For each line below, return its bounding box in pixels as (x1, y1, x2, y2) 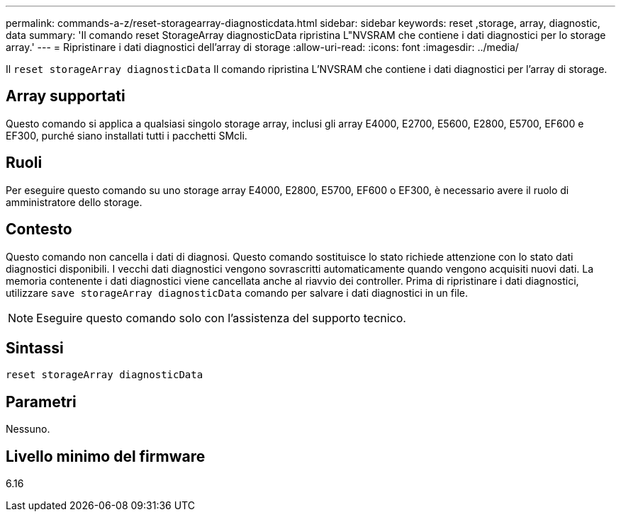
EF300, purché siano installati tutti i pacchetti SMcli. (6, 129, 247, 142)
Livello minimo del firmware (6, 447, 206, 465)
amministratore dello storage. (6, 195, 142, 208)
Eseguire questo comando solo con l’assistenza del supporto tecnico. (36, 310, 406, 325)
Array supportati (6, 87, 125, 106)
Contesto (6, 220, 72, 239)
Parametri (6, 392, 77, 411)
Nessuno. (6, 423, 50, 436)
